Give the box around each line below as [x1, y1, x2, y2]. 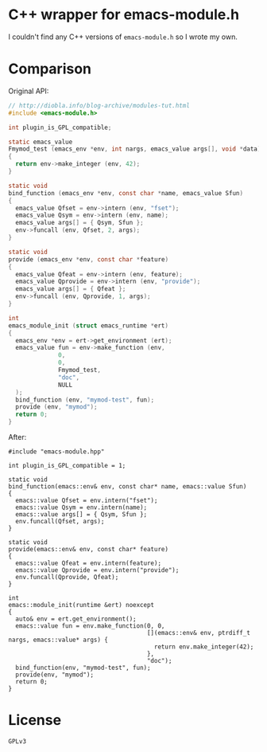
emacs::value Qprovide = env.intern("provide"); [15, 566, 180, 574]
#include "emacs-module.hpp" [8, 448, 105, 456]
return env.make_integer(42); [153, 643, 254, 651]
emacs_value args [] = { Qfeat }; [15, 285, 126, 293]
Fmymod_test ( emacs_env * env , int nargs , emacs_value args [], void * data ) [8, 145, 261, 153]
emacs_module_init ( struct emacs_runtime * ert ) [8, 321, 169, 330]
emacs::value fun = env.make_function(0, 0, [15, 622, 165, 630]
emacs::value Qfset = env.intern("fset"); [15, 496, 158, 504]
